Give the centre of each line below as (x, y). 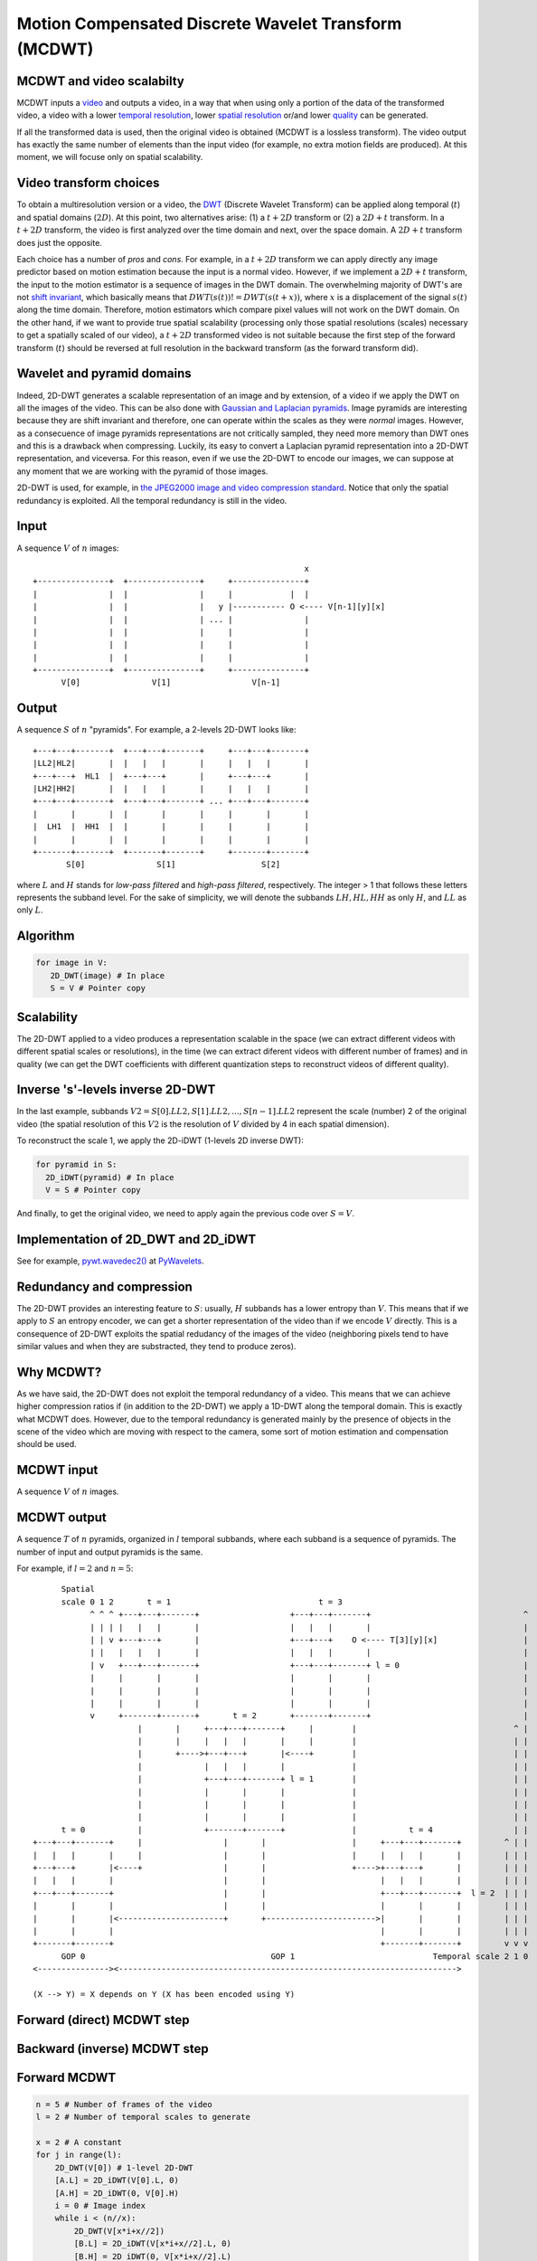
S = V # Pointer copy (98, 989)
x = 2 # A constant (79, 2143)
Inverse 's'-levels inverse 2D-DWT (116, 1090)
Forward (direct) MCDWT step (103, 2020)
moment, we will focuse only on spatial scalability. (110, 157)
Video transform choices (88, 183)
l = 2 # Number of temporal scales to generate (143, 2117)
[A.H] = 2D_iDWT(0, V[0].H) (117, 2193)
